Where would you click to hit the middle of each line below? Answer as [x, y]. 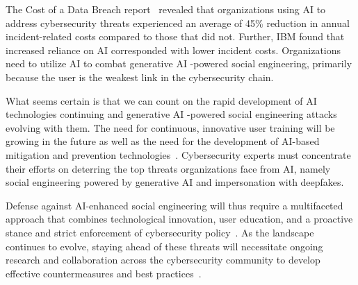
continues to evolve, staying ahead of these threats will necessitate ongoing [164, 246]
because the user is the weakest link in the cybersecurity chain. [140, 77]
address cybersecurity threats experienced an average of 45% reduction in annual [178, 23]
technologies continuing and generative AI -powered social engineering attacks [171, 114]
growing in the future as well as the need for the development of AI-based [163, 141]
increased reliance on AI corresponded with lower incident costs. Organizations [173, 50]
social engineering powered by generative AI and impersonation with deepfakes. [175, 182]
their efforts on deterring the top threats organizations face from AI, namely [168, 168]
